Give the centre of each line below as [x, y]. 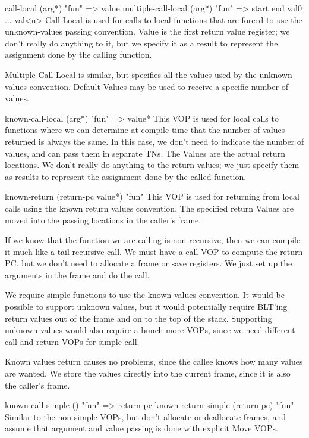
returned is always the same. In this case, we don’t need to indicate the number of [154, 141]
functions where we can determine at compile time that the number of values [145, 130]
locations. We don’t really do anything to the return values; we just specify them [152, 165]
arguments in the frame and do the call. [77, 274]
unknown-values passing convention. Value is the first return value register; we [147, 31]
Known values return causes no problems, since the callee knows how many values [154, 361]
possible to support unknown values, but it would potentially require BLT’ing [146, 307]
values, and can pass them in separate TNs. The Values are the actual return [145, 153]
